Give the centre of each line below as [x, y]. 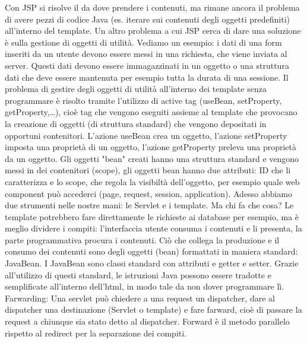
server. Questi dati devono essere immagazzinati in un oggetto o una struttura [147, 65]
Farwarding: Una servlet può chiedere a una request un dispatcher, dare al [140, 298]
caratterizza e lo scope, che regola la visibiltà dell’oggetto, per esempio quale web [152, 181]
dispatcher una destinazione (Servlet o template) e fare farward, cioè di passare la [153, 309]
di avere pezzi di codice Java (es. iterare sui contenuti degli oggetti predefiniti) [147, 19]
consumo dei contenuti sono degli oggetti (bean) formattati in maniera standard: [151, 251]
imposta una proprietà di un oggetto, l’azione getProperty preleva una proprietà [151, 147]
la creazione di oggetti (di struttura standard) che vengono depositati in [136, 123]
